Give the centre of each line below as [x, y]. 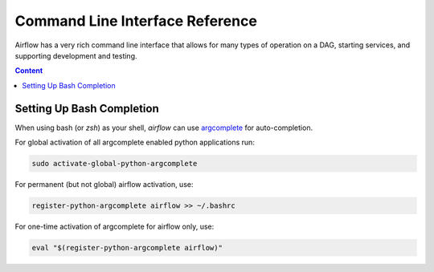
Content [29, 71]
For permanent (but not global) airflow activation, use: [104, 184]
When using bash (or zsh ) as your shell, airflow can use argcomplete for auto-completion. [164, 128]
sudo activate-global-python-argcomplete [115, 163]
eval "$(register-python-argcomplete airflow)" [127, 248]
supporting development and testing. [76, 55]
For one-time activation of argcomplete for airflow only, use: [115, 226]
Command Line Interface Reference [136, 21]
